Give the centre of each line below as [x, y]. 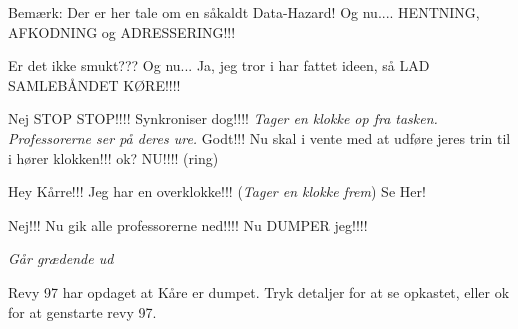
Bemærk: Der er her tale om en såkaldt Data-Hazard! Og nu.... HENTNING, [244, 12]
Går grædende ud [61, 258]
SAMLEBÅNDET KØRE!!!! [94, 84]
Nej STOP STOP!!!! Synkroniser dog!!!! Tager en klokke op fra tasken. [223, 118]
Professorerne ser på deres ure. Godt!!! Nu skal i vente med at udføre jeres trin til [259, 137]
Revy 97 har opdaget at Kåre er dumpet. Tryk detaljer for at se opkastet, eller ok [259, 291]
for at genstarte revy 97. [82, 311]
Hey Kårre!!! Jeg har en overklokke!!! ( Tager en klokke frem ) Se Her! [217, 191]
